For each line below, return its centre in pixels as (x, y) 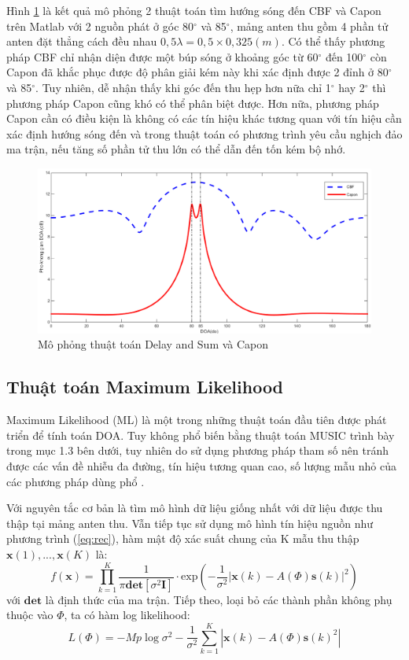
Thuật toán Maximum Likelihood (145, 387)
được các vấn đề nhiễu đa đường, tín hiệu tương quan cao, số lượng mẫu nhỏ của (201, 466)
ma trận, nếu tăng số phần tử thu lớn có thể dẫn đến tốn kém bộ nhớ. (176, 149)
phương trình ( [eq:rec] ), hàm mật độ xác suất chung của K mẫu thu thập (183, 538)
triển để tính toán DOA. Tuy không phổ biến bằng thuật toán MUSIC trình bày (201, 435)
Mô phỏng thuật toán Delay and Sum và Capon (153, 344)
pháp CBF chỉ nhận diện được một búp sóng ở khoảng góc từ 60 (162, 56)
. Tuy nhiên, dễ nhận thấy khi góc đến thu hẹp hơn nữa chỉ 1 (183, 87)
